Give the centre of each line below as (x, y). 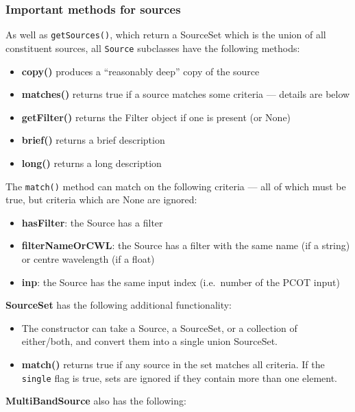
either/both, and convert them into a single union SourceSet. (149, 341)
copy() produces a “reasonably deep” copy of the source (140, 71)
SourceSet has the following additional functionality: (119, 305)
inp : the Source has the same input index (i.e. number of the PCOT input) (181, 282)
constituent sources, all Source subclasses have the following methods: (153, 48)
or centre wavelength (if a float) (88, 258)
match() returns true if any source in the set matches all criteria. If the (173, 364)
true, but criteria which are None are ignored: (101, 199)
